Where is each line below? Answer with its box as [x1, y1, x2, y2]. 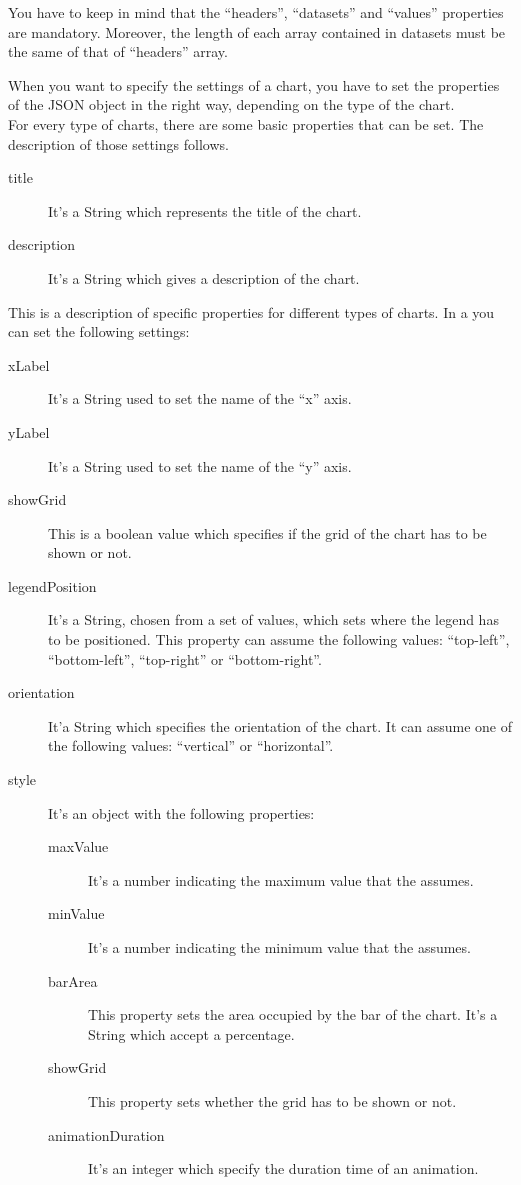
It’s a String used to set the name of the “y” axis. [48, 455, 352, 476]
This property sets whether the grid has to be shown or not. [88, 1090, 457, 1111]
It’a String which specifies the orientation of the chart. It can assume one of [48, 715, 512, 736]
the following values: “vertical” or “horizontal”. [48, 735, 334, 756]
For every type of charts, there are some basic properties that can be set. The [8, 113, 484, 134]
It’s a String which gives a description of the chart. [48, 267, 360, 288]
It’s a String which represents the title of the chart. [48, 200, 362, 221]
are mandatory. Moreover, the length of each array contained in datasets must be [8, 21, 506, 42]
